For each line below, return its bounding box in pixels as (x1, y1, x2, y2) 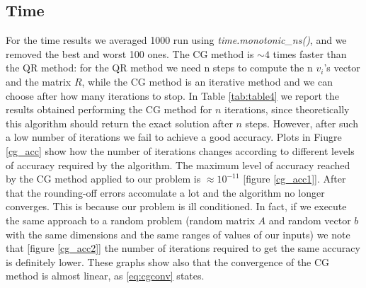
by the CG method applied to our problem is (6, 171, 201, 186)
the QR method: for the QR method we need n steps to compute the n (6, 60, 313, 75)
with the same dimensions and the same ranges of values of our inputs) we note (6, 226, 350, 241)
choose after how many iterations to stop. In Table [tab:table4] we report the (6, 88, 339, 103)
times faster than (273, 46, 347, 61)
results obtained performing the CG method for (6, 102, 212, 117)
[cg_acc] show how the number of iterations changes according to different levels (6, 143, 355, 158)
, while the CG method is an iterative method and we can (81, 74, 333, 88)
